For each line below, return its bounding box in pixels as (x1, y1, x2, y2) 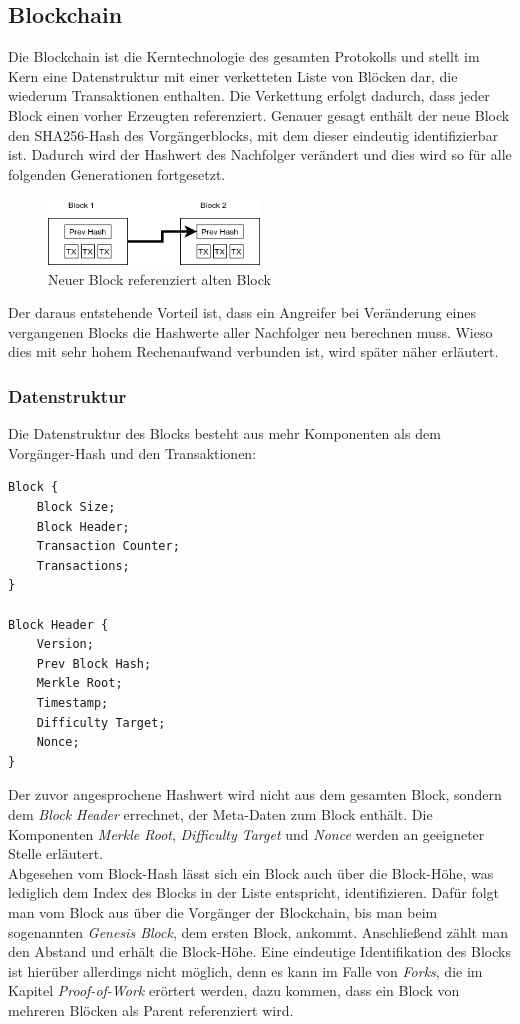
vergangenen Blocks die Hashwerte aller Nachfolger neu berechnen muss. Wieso (8, 321, 493, 342)
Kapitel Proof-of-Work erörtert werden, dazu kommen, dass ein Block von (8, 980, 460, 1001)
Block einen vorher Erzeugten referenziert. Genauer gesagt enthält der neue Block (8, 104, 510, 125)
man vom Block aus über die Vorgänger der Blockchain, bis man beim (8, 901, 438, 922)
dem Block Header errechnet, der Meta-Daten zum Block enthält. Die (8, 803, 433, 824)
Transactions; (36, 558, 130, 573)
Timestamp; (36, 695, 109, 710)
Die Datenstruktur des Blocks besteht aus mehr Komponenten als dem (8, 423, 441, 444)
